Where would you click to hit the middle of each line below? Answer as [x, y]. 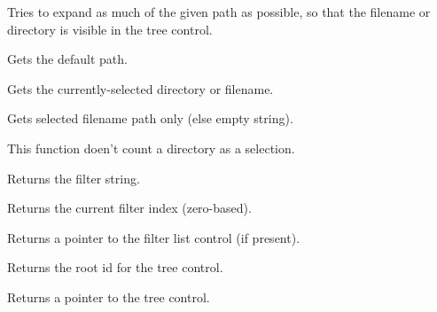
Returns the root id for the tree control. [115, 267]
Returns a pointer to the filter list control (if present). [154, 237]
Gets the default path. [67, 59]
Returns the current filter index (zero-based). [129, 208]
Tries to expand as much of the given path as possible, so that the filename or [219, 12]
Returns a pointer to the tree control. [109, 296]
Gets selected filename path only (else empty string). [150, 118]
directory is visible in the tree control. [110, 29]
